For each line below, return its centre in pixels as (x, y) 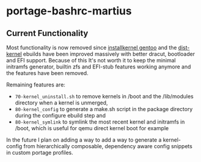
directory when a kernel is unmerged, (61, 103)
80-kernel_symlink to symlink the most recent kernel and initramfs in (100, 122)
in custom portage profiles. (40, 152)
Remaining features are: (36, 85)
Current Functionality (47, 33)
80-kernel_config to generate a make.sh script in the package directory (104, 109)
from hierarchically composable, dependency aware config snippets (108, 146)
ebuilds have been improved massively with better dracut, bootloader (109, 54)
